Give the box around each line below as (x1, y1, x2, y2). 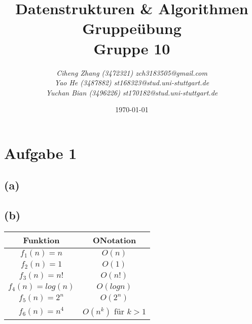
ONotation (92, 234, 136, 246)
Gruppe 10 (93, 38, 170, 58)
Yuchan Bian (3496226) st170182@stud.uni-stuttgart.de (46, 87, 218, 98)
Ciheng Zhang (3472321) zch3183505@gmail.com (56, 67, 207, 78)
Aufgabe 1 (4, 142, 77, 163)
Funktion (23, 234, 60, 246)
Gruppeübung (82, 18, 182, 39)
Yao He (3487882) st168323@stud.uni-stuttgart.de (54, 77, 209, 88)
